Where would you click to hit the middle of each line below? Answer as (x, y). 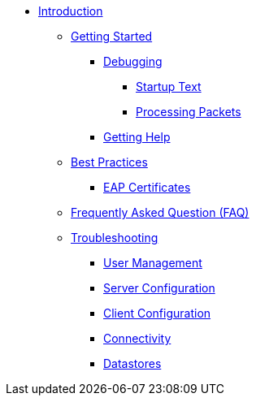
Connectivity (137, 338)
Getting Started (112, 36)
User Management (153, 263)
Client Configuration (157, 313)
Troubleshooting (115, 238)
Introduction (71, 11)
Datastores (132, 363)
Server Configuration (159, 288)
